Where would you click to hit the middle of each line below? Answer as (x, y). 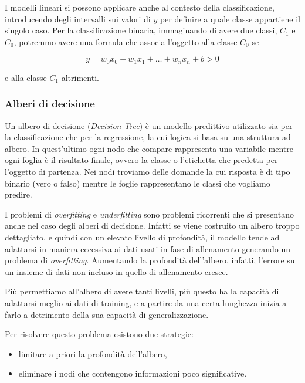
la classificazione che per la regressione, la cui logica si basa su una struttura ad (148, 137)
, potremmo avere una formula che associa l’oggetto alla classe (126, 41)
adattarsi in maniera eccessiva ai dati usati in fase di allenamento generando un (148, 248)
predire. (18, 194)
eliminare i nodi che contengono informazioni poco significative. (133, 373)
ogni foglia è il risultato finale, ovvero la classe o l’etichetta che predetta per (141, 160)
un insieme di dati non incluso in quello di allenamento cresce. (116, 271)
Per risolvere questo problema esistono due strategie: (99, 334)
